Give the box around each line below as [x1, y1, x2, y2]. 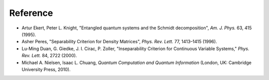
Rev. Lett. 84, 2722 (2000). [21, 53, 77, 59]
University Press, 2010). [21, 66, 71, 72]
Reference [9, 7, 53, 18]
